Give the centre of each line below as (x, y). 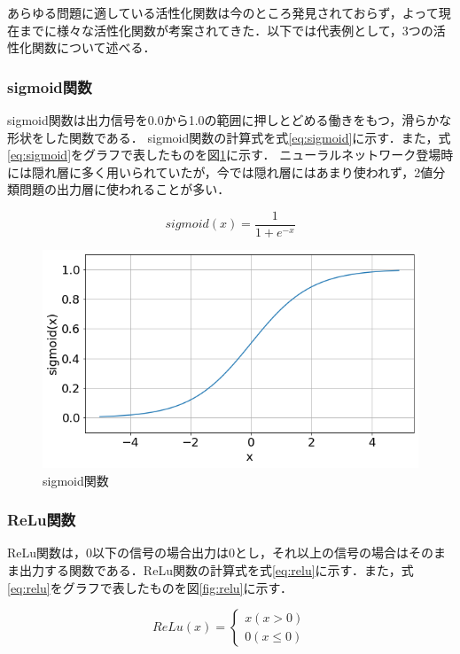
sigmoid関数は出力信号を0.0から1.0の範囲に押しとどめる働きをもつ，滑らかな (230, 120)
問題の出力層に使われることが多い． (125, 189)
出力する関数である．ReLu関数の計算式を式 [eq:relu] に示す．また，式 (216, 570)
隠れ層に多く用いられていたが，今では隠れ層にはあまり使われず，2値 (232, 171)
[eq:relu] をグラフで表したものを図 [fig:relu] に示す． (150, 587)
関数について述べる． (94, 47)
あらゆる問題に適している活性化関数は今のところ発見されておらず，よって (223, 12)
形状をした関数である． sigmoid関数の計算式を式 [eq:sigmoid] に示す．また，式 (229, 137)
